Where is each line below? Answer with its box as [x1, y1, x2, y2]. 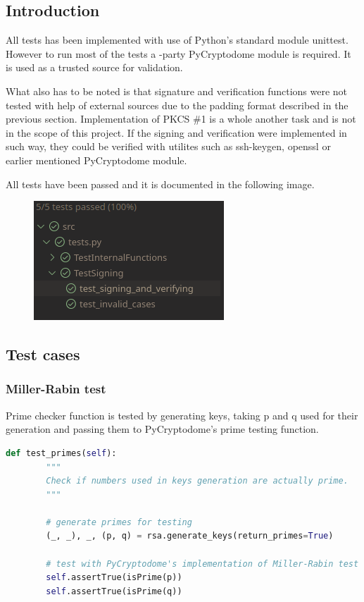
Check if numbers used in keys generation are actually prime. [46, 476, 349, 486]
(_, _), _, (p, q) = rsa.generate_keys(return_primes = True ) [46, 531, 334, 541]
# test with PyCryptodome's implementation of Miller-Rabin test [46, 558, 359, 569]
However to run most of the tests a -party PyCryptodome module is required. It [6, 46, 351, 61]
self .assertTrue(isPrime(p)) [46, 572, 182, 583]
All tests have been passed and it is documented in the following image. [6, 176, 315, 191]
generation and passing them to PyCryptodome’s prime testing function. [6, 422, 319, 436]
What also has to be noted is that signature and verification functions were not [6, 83, 348, 98]
